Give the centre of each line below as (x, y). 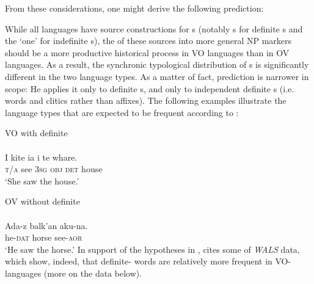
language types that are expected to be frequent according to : (122, 112)
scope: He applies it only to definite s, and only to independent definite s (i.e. (150, 88)
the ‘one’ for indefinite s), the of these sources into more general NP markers (148, 41)
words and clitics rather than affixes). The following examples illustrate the (146, 100)
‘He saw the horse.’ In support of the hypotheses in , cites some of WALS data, (152, 249)
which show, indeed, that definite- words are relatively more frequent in (139, 261)
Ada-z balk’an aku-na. (46, 225)
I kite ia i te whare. (41, 157)
